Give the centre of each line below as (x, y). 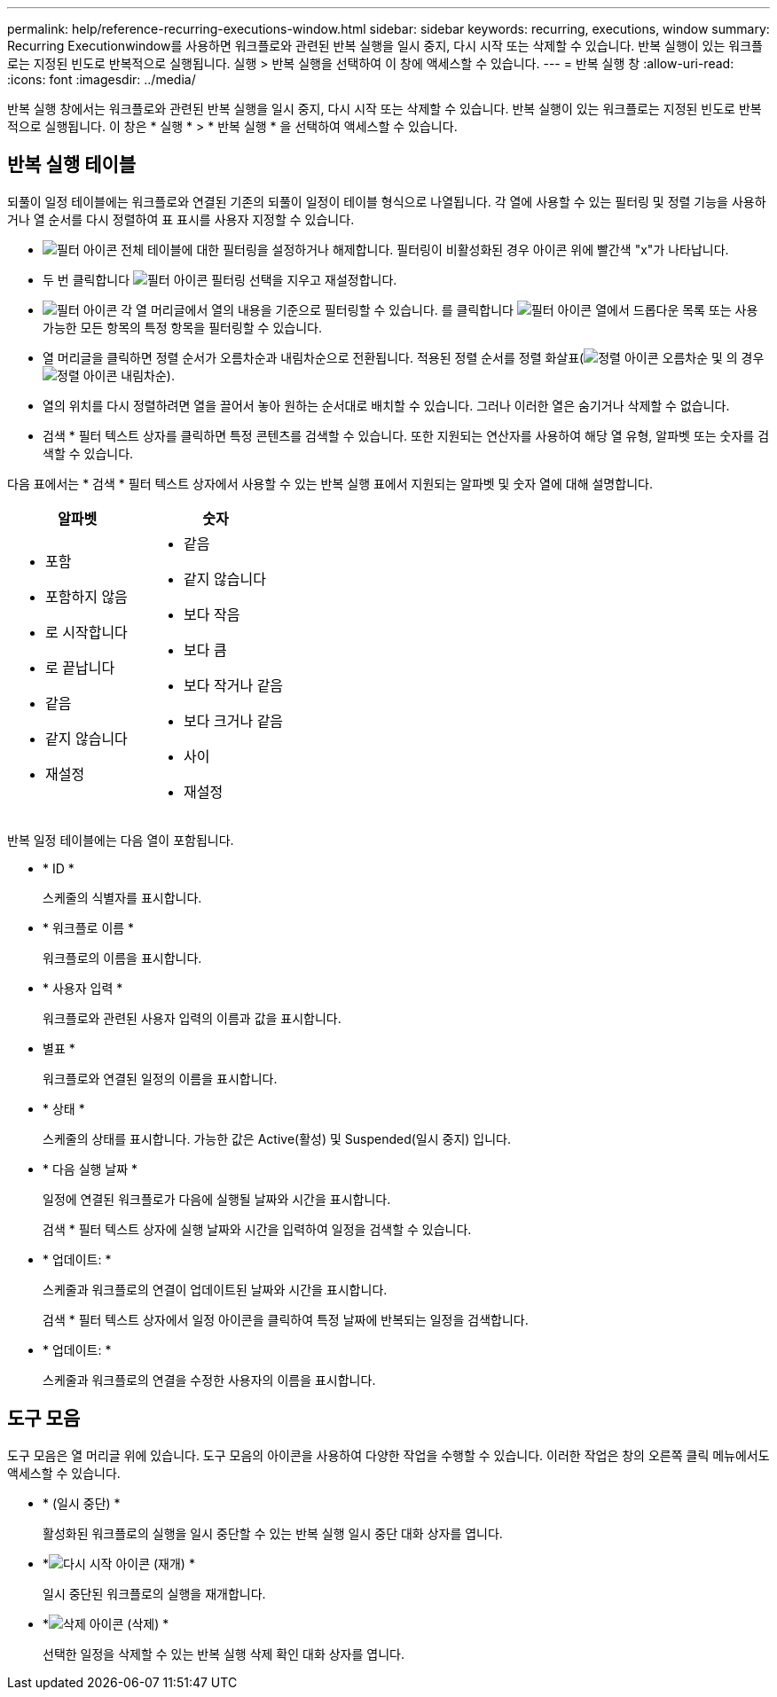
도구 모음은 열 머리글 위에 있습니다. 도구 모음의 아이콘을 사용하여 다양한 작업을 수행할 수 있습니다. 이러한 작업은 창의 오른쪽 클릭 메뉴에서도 (388, 1455)
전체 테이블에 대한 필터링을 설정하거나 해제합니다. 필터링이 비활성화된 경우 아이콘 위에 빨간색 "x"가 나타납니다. (425, 249)
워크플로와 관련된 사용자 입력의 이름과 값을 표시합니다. (192, 1018)
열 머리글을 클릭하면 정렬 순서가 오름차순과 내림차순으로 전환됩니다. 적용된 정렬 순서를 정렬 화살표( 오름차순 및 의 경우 (404, 357)
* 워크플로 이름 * (89, 927)
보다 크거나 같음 (234, 720)
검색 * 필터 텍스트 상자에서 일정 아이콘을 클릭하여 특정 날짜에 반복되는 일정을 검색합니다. (286, 1319)
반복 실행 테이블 (72, 165)
